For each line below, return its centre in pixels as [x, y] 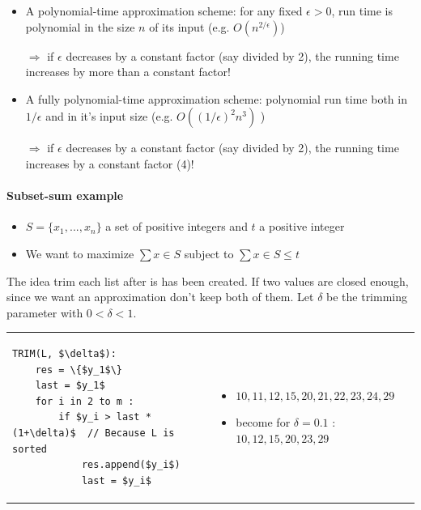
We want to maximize [80, 253]
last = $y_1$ [70, 386]
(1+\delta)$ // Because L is [94, 433]
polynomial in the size [80, 26]
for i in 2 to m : [85, 401]
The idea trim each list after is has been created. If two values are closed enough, [208, 280]
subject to [209, 253]
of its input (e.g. [189, 26]
